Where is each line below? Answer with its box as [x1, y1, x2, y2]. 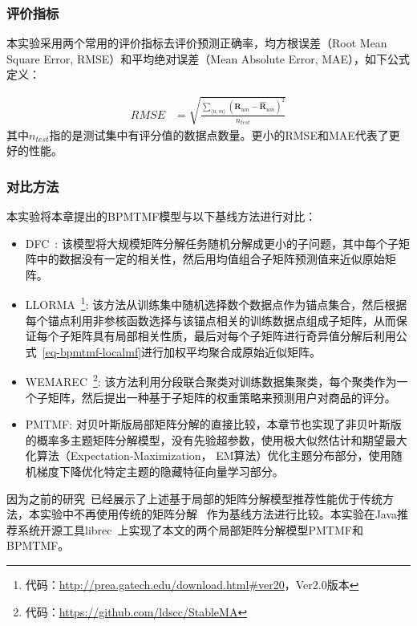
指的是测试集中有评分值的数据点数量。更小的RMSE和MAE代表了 [49, 126, 389, 143]
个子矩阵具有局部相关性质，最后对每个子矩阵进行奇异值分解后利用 [47, 327, 396, 344]
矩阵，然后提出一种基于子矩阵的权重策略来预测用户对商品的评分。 [47, 388, 396, 405]
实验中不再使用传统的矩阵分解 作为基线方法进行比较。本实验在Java [39, 506, 398, 522]
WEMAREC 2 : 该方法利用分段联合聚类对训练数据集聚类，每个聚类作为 [25, 371, 397, 390]
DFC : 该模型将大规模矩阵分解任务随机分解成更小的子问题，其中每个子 [25, 234, 399, 251]
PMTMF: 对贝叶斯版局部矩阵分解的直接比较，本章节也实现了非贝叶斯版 [25, 416, 402, 433]
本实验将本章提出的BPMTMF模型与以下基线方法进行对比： [6, 207, 317, 224]
